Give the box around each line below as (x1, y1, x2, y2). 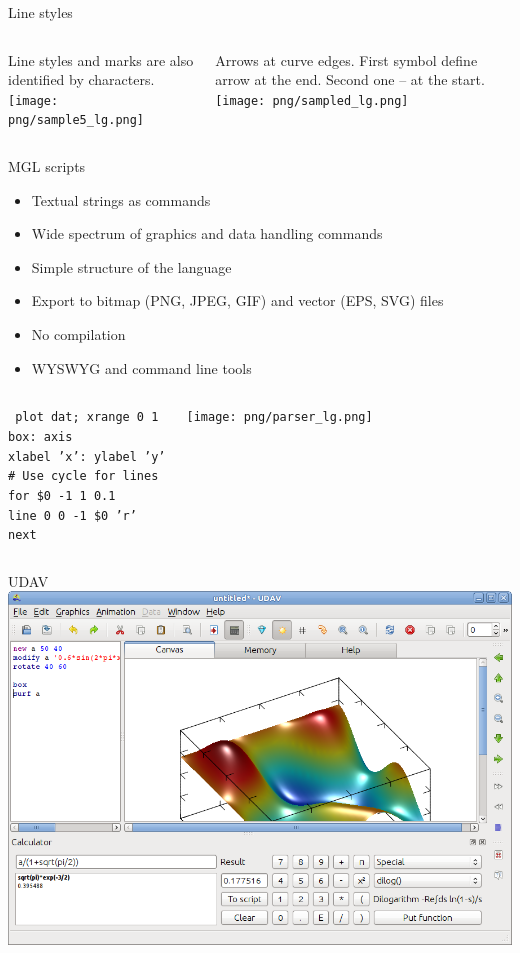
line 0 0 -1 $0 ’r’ (8, 508, 137, 523)
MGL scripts (8, 156, 86, 177)
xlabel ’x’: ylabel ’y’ (8, 449, 166, 464)
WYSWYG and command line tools (31, 357, 252, 378)
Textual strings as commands (31, 189, 211, 210)
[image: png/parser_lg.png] (186, 410, 373, 425)
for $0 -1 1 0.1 (8, 488, 116, 503)
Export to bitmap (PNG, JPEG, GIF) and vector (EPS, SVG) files (31, 290, 444, 311)
